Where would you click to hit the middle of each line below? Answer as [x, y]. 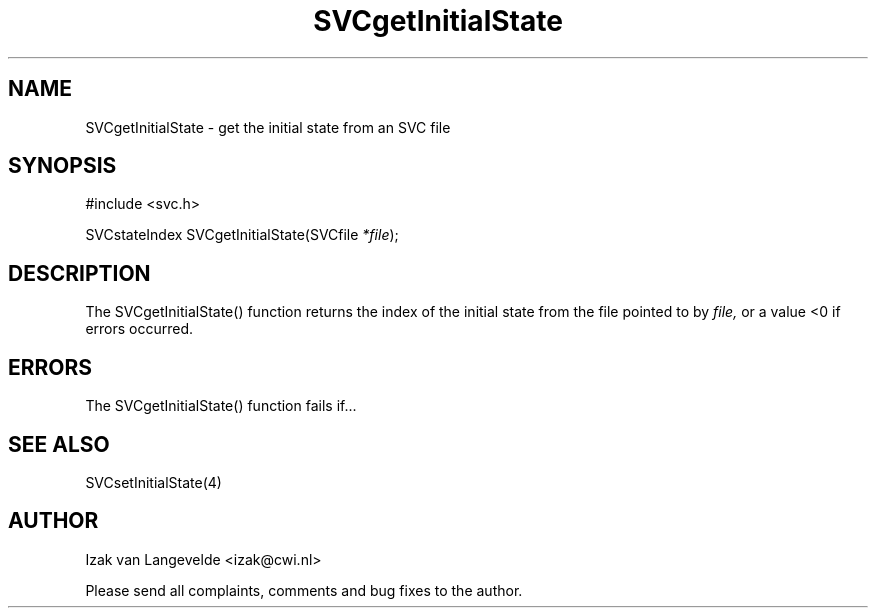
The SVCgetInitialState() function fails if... [221, 406]
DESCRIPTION [79, 273]
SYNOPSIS [62, 166]
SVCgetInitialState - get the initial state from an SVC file [268, 127]
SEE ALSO [59, 444]
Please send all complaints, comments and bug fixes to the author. [304, 590]
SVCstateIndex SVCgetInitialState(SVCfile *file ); [242, 235]
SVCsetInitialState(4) [153, 482]
